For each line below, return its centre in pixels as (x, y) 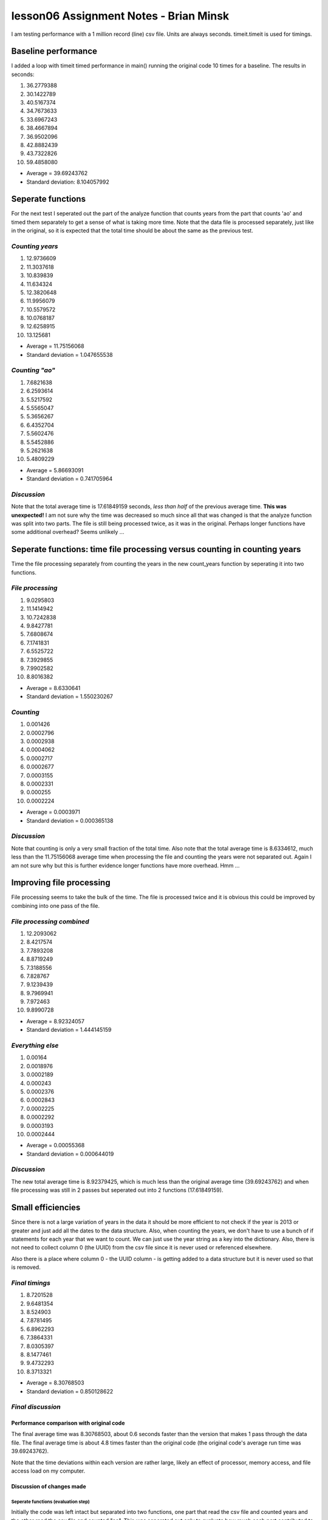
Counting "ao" (33, 370)
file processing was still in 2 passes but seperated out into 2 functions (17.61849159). (117, 1190)
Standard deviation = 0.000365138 (70, 820)
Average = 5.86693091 (55, 470)
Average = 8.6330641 (53, 688)
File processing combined (50, 921)
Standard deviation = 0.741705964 (70, 479)
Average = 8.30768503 (55, 1383)
